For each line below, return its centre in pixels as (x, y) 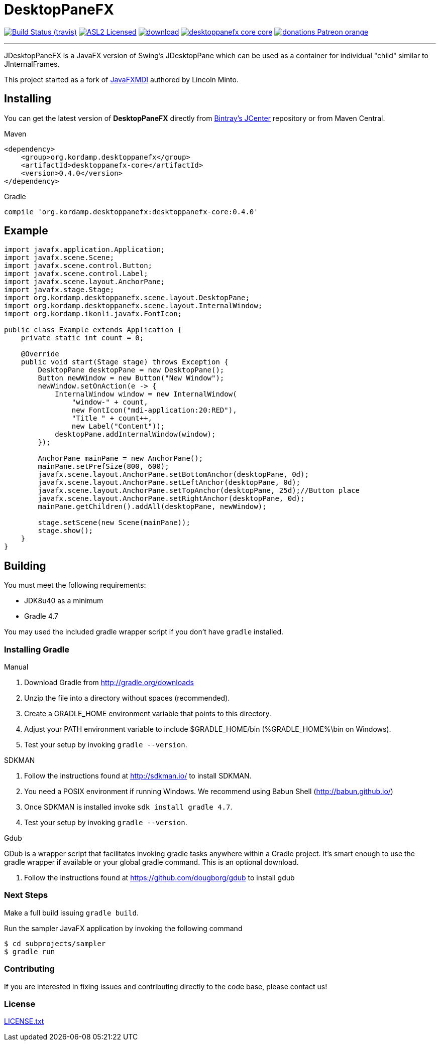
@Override (40, 354)
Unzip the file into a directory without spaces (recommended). (127, 698)
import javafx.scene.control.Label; (76, 274)
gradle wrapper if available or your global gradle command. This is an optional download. (151, 862)
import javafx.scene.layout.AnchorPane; (85, 282)
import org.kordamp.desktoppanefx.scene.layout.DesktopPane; (127, 298)
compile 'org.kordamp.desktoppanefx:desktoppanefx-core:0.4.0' (131, 212)
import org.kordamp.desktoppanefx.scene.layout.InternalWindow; (133, 306)
